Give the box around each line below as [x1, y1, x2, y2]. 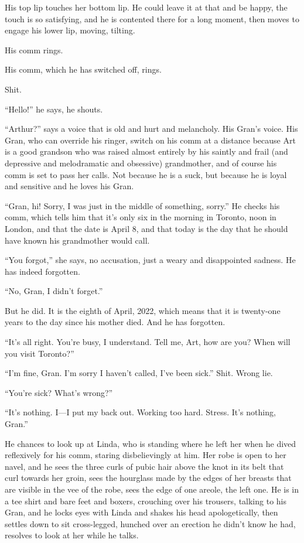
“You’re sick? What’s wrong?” [5, 386, 113, 398]
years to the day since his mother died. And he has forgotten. [5, 316, 226, 328]
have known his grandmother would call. [5, 234, 150, 246]
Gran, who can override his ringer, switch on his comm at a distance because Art [5, 134, 296, 146]
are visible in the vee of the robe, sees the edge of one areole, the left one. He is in [5, 483, 299, 495]
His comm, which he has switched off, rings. [5, 63, 162, 76]
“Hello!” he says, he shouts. [5, 103, 103, 115]
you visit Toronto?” [5, 347, 74, 359]
